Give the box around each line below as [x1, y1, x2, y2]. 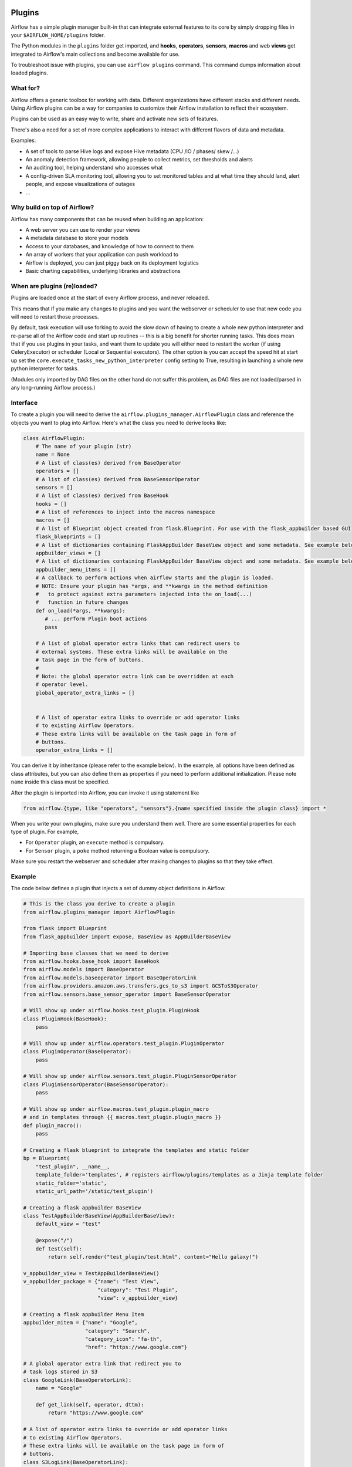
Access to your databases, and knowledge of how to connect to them [25, 242, 194, 249]
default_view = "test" [35, 1221, 101, 1228]
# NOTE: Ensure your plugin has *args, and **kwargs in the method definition [35, 583, 268, 589]
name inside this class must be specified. [11, 778, 110, 786]
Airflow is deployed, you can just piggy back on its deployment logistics [25, 259, 199, 266]
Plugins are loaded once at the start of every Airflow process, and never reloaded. [11, 294, 209, 302]
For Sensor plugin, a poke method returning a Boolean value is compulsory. [25, 847, 210, 854]
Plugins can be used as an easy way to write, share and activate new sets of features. [11, 115, 218, 123]
